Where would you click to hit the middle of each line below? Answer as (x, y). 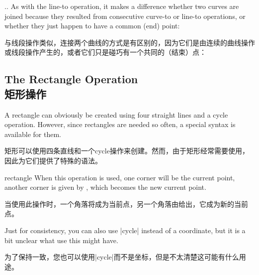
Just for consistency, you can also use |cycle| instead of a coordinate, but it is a (125, 230)
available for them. (33, 134)
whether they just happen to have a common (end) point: (92, 26)
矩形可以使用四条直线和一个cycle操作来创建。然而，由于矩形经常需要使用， (127, 151)
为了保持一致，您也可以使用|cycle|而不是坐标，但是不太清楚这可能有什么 (122, 257)
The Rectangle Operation (71, 79)
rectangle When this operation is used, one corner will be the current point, (120, 177)
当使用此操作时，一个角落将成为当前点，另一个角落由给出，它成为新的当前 (126, 204)
